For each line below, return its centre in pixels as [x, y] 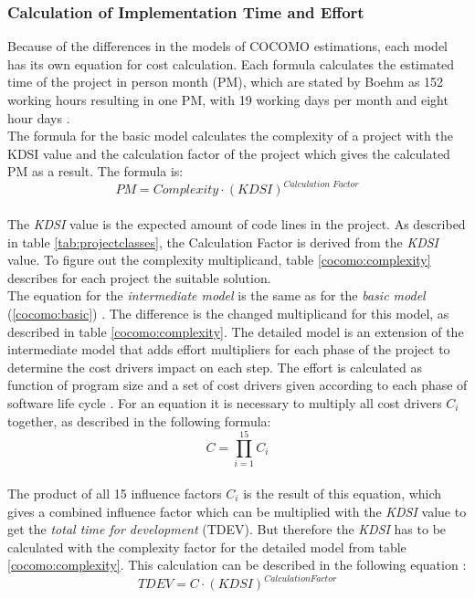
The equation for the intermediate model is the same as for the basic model [216, 295]
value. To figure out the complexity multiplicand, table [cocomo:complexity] [219, 260]
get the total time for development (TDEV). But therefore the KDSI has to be [227, 529]
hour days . [39, 117]
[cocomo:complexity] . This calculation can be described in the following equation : [237, 565]
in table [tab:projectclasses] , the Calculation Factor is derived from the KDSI [223, 242]
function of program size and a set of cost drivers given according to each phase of [237, 385]
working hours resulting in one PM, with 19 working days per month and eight [228, 100]
